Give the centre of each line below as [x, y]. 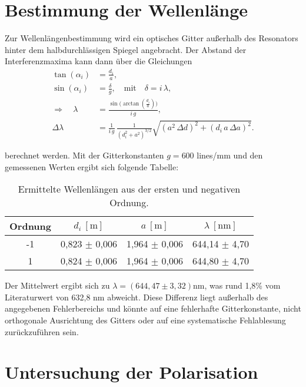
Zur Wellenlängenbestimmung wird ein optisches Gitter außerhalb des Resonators [152, 38]
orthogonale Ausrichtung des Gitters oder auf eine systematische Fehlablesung [145, 320]
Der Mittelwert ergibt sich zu [57, 285]
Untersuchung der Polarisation [132, 372]
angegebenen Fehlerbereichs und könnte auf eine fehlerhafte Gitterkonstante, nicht [153, 308]
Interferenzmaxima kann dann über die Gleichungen [99, 61]
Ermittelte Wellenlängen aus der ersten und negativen [129, 189]
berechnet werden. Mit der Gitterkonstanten [84, 155]
